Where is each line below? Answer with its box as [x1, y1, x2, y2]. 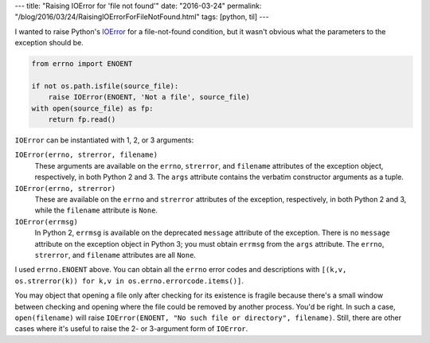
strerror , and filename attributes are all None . [34, 251, 197, 259]
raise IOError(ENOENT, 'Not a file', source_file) [48, 92, 250, 102]
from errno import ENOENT [31, 60, 133, 68]
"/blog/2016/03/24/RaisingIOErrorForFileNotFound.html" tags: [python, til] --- [14, 12, 270, 21]
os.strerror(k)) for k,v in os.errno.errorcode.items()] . [14, 275, 244, 286]
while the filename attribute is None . [34, 205, 158, 215]
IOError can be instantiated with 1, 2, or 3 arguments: [14, 135, 194, 145]
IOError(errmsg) [14, 217, 79, 226]
